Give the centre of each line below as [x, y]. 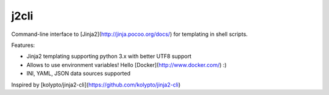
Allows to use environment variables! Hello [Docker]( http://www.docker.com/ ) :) [126, 65]
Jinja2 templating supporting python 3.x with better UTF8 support [109, 56]
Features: [23, 45]
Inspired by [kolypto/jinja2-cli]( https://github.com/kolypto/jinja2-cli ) [96, 85]
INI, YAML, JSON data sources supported [79, 74]
